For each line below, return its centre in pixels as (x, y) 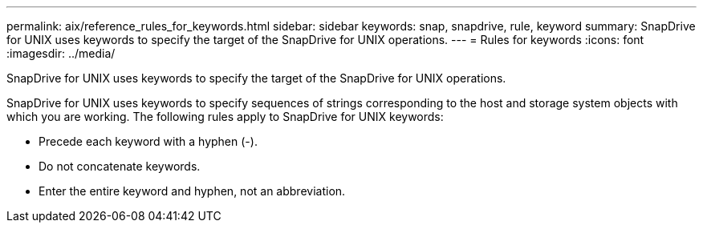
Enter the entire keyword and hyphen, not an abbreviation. (192, 191)
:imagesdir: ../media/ (61, 53)
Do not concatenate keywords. (120, 166)
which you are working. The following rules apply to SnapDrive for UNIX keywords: (225, 117)
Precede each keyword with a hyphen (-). (148, 141)
